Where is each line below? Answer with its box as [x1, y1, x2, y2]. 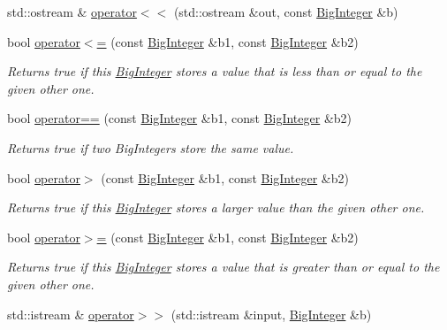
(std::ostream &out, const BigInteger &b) [173, 3, 398, 20]
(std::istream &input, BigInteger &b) [170, 304, 372, 323]
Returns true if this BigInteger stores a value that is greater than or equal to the [7, 257, 440, 276]
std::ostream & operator [7, 3, 137, 20]
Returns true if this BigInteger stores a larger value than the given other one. [7, 198, 425, 217]
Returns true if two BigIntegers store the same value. [7, 138, 294, 157]
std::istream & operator [7, 304, 134, 323]
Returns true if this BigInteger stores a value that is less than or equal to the [7, 62, 422, 81]
